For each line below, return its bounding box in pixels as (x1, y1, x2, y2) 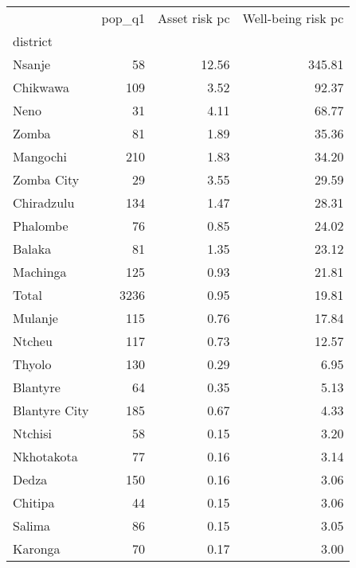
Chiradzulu (13, 193, 75, 212)
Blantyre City (13, 401, 89, 419)
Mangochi (13, 147, 68, 165)
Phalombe (13, 216, 68, 235)
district (13, 32, 53, 50)
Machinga (13, 263, 67, 281)
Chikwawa (13, 78, 70, 96)
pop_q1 (101, 9, 146, 27)
